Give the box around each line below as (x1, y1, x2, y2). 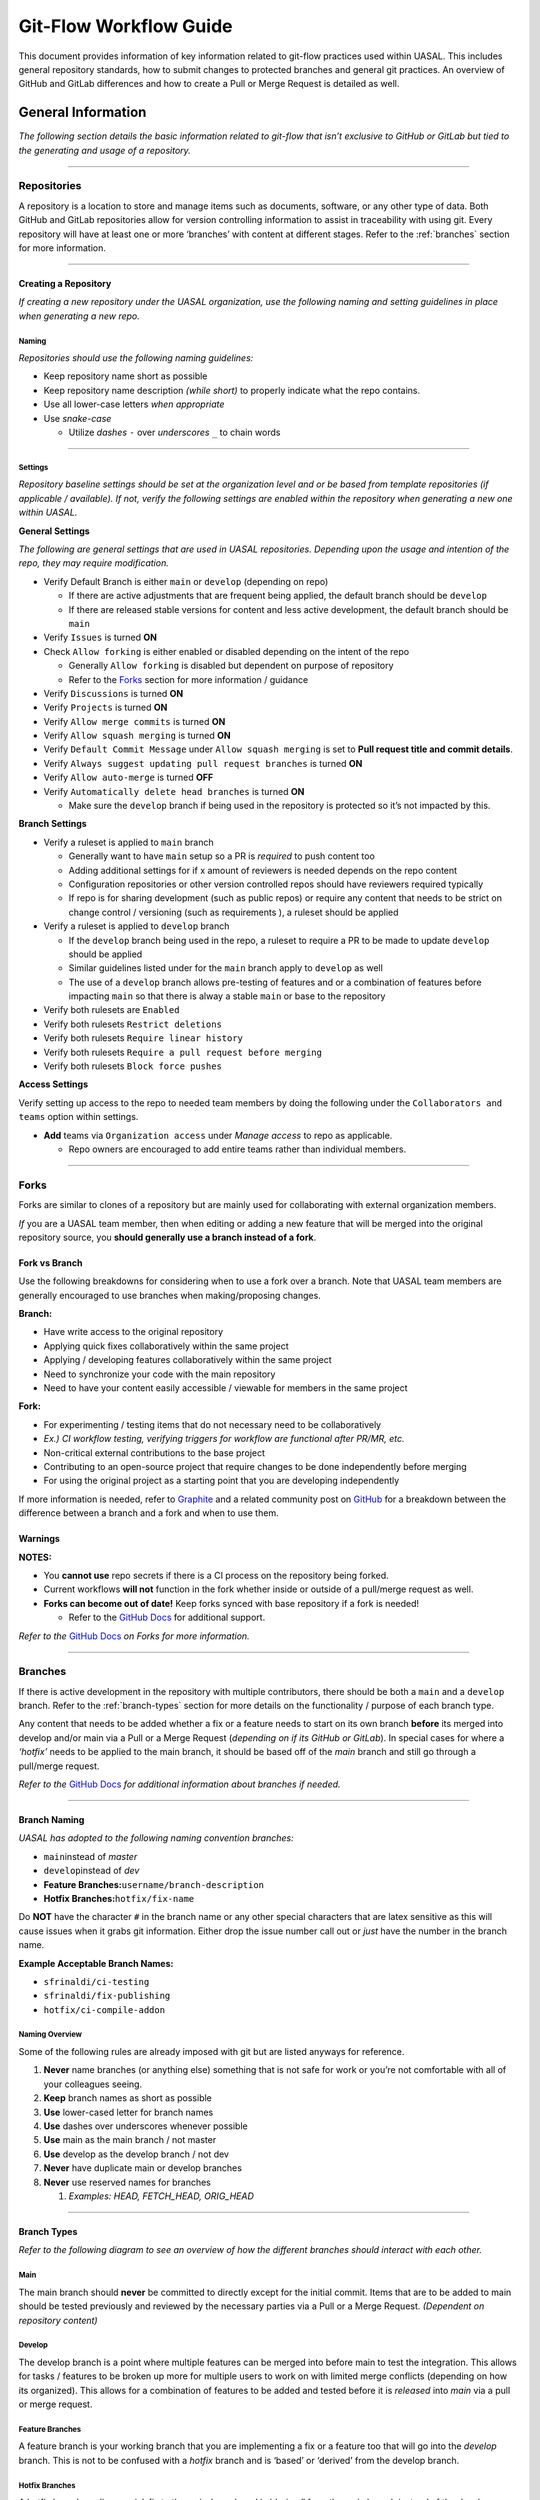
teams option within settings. (18, 1111, 139, 1123)
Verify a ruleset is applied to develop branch (43, 920, 230, 932)
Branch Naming (18, 1814, 85, 1825)
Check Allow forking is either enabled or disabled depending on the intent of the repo (43, 645, 410, 657)
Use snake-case (43, 412, 112, 424)
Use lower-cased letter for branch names (43, 2106, 214, 2118)
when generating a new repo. (18, 310, 140, 322)
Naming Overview (18, 2030, 82, 2040)
